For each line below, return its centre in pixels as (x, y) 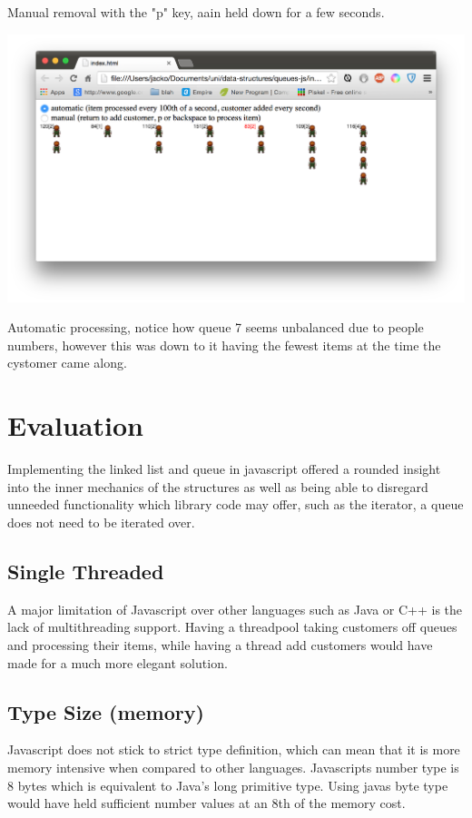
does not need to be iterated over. (101, 522)
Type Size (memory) (106, 711)
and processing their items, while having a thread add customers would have (220, 644)
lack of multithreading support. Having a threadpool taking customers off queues (232, 627)
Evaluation (75, 425)
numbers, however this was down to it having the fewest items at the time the (224, 345)
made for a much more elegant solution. (118, 662)
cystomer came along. (67, 363)
